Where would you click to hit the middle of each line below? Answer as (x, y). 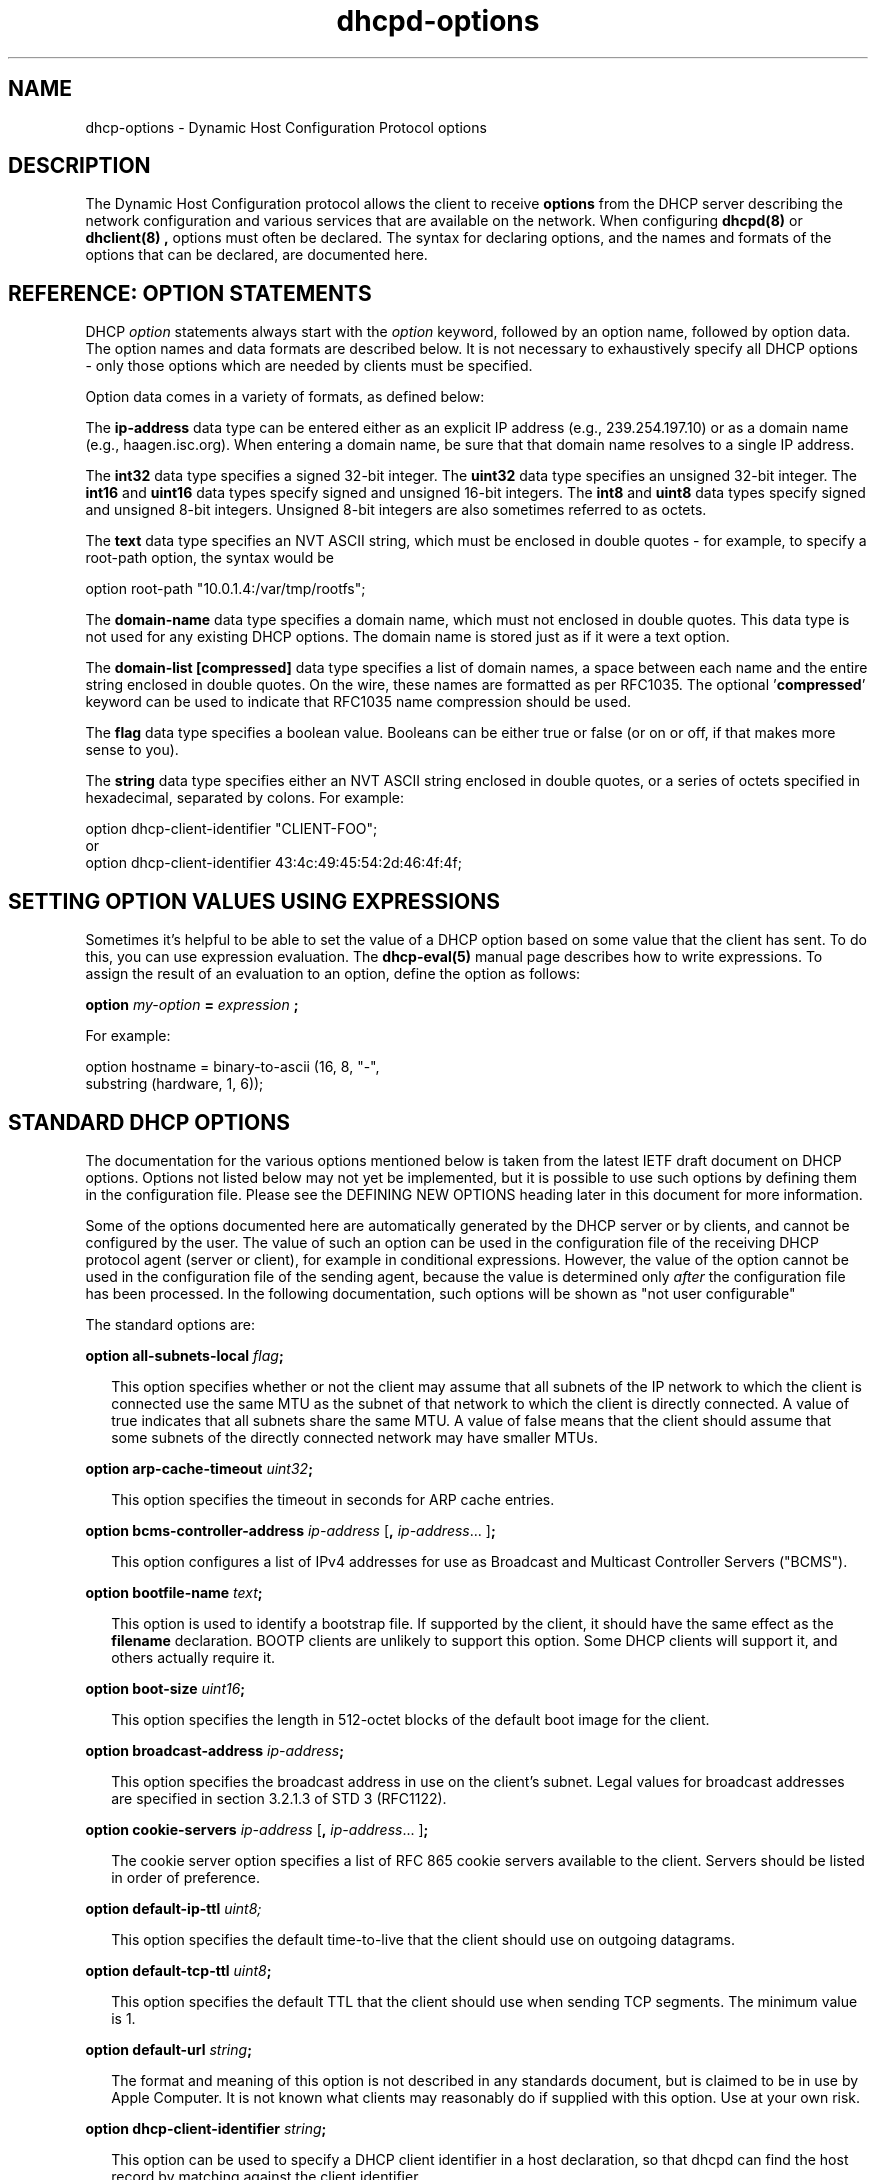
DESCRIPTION (79, 166)
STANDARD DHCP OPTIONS (149, 1122)
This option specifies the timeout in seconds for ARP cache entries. (333, 1499)
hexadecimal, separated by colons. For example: (244, 798)
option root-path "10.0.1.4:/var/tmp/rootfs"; (225, 589)
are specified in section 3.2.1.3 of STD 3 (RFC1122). (279, 1798)
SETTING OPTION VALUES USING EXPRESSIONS (254, 901)
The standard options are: (170, 1324)
